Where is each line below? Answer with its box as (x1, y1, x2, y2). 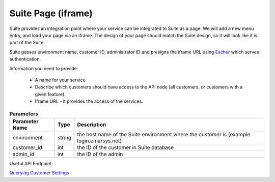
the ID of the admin (77, 150, 123, 158)
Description (77, 121, 106, 128)
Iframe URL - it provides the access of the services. (35, 98, 144, 104)
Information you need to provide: (9, 65, 78, 71)
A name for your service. (35, 77, 87, 83)
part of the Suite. (9, 40, 45, 46)
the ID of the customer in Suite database (77, 144, 174, 151)
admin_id (12, 150, 35, 158)
